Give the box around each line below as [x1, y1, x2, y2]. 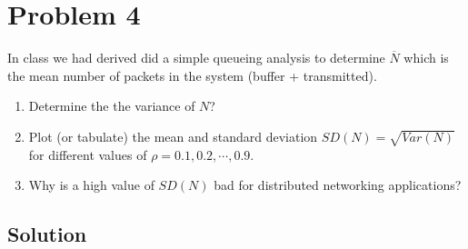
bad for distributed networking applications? [214, 175, 462, 194]
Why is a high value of [28, 175, 154, 194]
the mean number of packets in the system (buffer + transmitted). [7, 65, 377, 85]
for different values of [28, 144, 147, 164]
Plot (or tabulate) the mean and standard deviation [28, 126, 318, 145]
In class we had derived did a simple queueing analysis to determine [7, 48, 385, 67]
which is [403, 48, 449, 67]
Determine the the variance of [28, 96, 195, 115]
